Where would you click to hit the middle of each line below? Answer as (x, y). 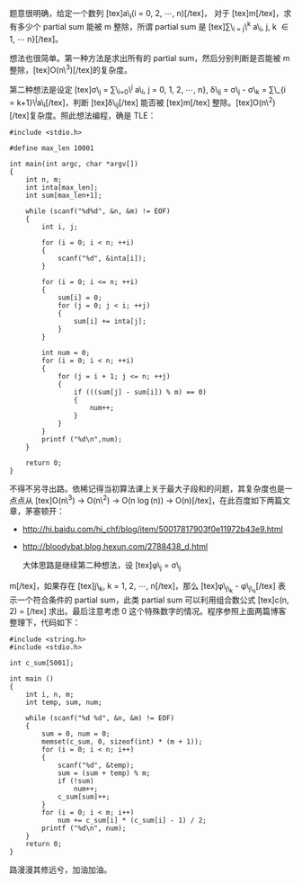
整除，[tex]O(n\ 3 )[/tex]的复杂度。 (71, 69)
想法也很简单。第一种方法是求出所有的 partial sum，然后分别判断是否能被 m (150, 58)
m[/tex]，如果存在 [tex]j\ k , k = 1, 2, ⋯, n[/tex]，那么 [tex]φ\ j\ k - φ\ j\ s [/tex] (142, 588)
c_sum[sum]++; (84, 797)
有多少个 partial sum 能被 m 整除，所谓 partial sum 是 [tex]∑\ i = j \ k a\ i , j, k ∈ (149, 27)
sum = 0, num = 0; (76, 734)
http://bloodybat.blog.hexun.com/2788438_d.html (115, 547)
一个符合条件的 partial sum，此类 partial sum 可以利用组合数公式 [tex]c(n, (153, 600)
